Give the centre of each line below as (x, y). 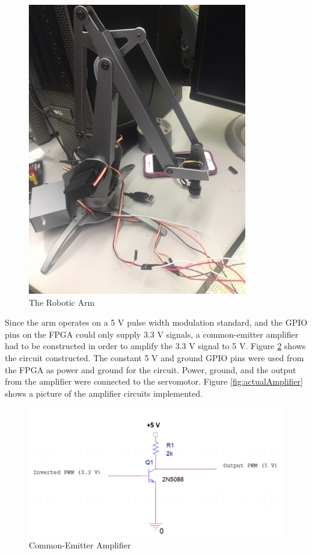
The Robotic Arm (62, 302)
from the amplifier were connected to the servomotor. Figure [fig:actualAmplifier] (154, 381)
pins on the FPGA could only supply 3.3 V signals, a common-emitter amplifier (152, 334)
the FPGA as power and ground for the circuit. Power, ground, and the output (151, 369)
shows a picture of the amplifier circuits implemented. (104, 393)
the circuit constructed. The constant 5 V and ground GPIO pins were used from (154, 357)
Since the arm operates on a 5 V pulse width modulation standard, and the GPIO (156, 322)
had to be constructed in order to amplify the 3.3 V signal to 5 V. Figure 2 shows (155, 346)
